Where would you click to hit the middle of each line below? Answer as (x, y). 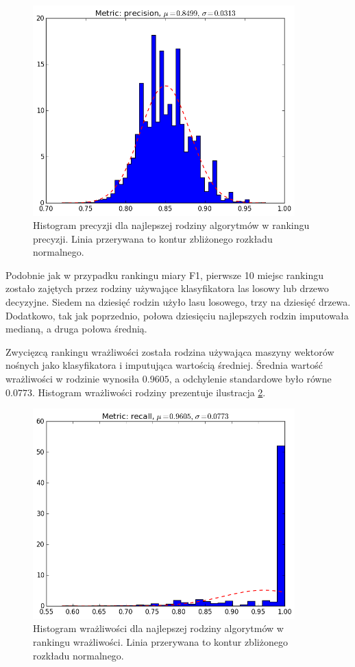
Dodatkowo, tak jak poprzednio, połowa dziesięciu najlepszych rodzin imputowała (177, 315)
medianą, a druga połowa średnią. (76, 329)
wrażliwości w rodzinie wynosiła (73, 379)
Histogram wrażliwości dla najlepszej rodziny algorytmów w (158, 628)
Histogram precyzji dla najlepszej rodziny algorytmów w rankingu (171, 225)
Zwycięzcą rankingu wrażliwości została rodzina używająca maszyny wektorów (170, 351)
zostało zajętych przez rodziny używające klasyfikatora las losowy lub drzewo (167, 288)
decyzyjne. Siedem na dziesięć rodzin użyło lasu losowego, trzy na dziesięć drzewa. (178, 302)
